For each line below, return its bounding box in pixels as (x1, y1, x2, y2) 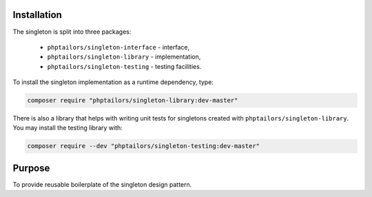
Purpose (12, 162, 50, 174)
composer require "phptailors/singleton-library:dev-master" (27, 96, 238, 105)
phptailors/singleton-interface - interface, (47, 43, 189, 51)
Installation (12, 9, 62, 21)
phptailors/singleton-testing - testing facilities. (47, 62, 202, 70)
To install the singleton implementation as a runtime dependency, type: (12, 78, 214, 86)
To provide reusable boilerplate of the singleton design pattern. (12, 180, 192, 189)
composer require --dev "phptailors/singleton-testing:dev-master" (27, 142, 260, 150)
